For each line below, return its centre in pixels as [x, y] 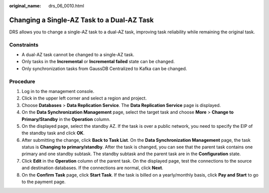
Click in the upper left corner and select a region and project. [84, 98]
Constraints [24, 45]
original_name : [25, 6]
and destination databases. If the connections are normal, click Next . [93, 168]
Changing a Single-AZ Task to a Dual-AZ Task [81, 20]
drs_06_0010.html [66, 6]
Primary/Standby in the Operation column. [66, 119]
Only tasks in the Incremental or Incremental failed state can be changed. [98, 62]
